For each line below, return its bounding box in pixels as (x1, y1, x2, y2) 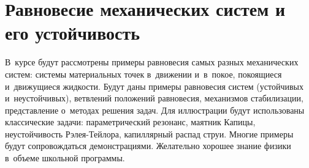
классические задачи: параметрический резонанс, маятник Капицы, (5, 115, 256, 128)
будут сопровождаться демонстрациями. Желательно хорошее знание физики (5, 139, 291, 152)
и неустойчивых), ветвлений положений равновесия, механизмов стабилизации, (5, 92, 303, 104)
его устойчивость (5, 20, 140, 45)
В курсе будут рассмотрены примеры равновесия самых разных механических (5, 56, 299, 68)
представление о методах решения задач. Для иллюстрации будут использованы (5, 103, 305, 116)
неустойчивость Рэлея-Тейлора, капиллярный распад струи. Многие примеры (5, 127, 294, 140)
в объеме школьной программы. (5, 152, 125, 164)
